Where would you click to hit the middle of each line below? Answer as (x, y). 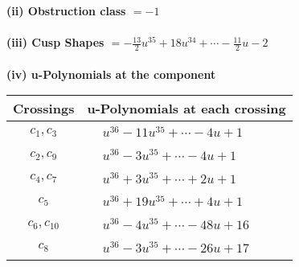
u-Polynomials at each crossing (186, 109)
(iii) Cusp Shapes (55, 42)
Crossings (44, 109)
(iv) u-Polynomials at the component (111, 74)
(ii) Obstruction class (66, 10)
